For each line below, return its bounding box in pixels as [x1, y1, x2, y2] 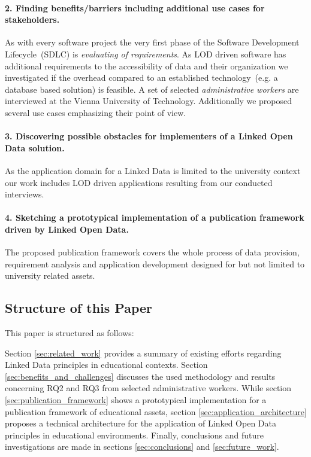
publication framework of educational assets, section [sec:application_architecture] [5, 405, 307, 418]
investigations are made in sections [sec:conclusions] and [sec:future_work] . [5, 440, 279, 453]
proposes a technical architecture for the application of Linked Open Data [5, 417, 276, 429]
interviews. [5, 188, 44, 200]
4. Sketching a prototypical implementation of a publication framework [5, 211, 304, 224]
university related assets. [5, 269, 95, 282]
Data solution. [5, 141, 65, 154]
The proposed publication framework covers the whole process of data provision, [5, 246, 300, 258]
